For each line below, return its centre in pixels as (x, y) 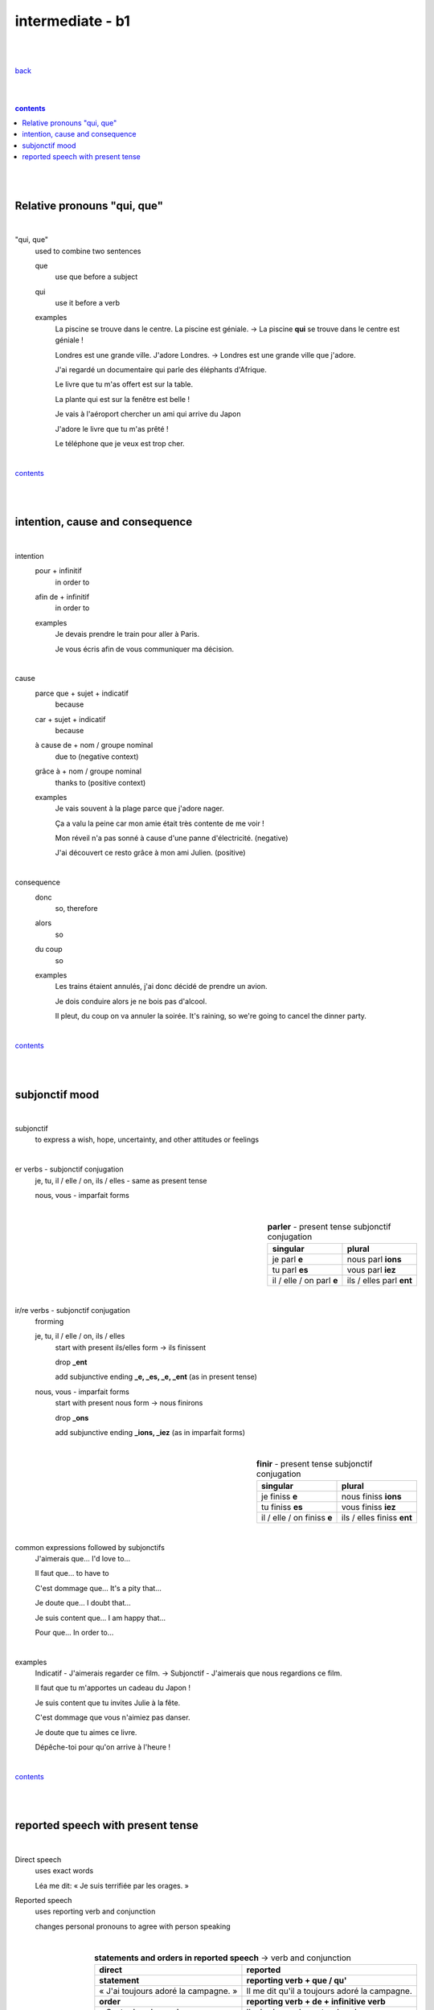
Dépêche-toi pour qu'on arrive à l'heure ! (103, 1747)
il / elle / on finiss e (297, 1518)
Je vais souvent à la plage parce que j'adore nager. (140, 809)
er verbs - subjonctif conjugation (69, 1169)
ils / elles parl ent (380, 1281)
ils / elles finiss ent (377, 1518)
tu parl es (290, 1270)
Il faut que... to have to (72, 1573)
